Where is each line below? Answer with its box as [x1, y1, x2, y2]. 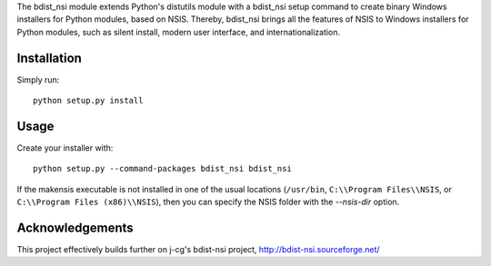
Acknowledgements [16, 220, 134, 235]
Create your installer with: [16, 142, 114, 153]
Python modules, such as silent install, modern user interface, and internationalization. [16, 26, 341, 37]
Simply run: [16, 74, 60, 85]
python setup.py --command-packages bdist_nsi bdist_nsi [33, 163, 293, 174]
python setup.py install [33, 95, 144, 106]
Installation [16, 50, 82, 65]
